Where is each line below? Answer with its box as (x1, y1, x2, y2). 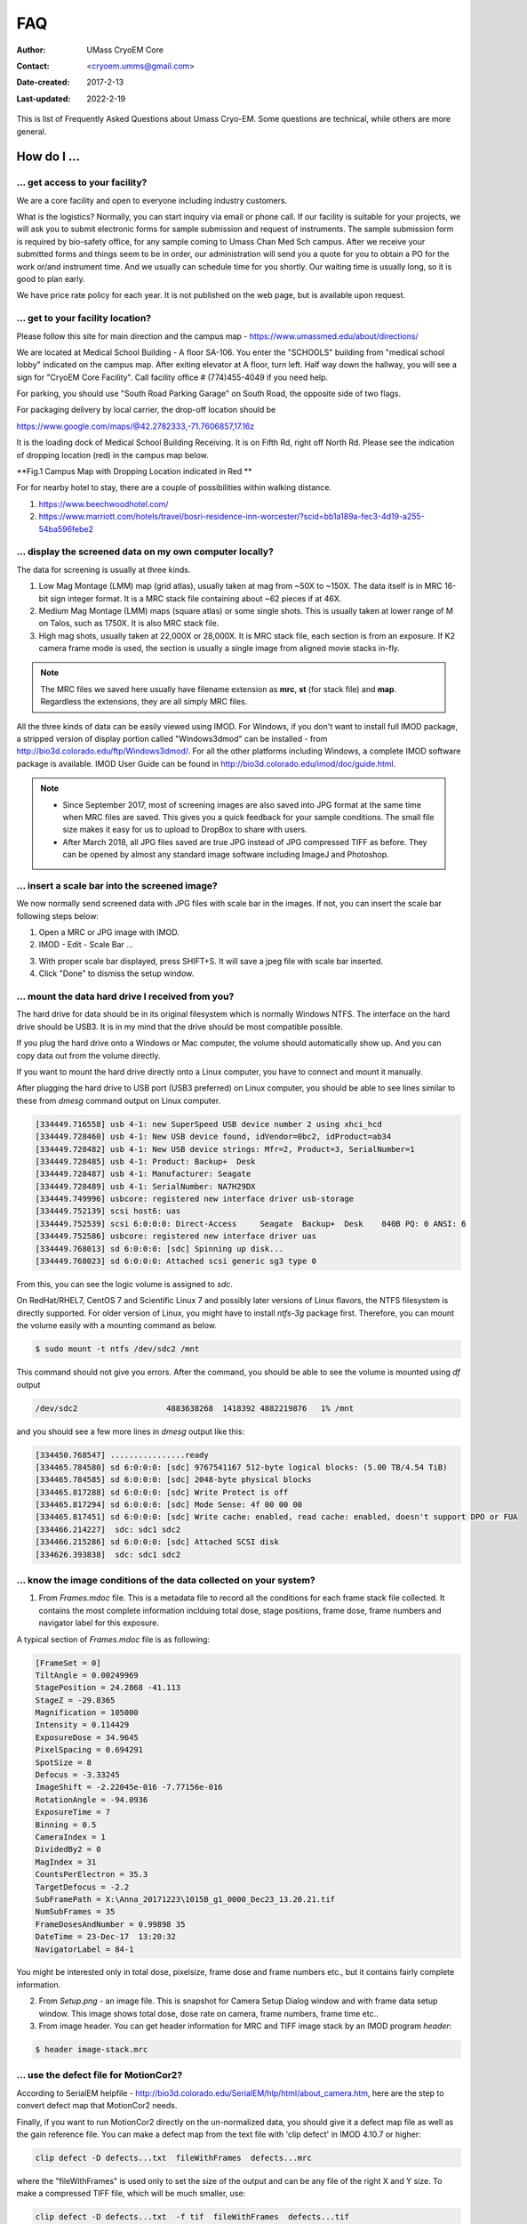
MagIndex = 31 (35, 1857, 97, 1867)
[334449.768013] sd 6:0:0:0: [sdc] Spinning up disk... (35, 1244, 284, 1253)
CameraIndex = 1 (35, 1832, 107, 1841)
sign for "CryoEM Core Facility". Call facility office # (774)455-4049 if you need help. (16, 372, 329, 383)
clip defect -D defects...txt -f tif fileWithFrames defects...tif (35, 2212, 350, 2222)
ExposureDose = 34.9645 (35, 1732, 140, 1743)
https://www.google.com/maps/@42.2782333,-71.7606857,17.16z (16, 421, 255, 431)
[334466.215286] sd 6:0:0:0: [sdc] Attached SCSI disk (35, 1537, 279, 1547)
